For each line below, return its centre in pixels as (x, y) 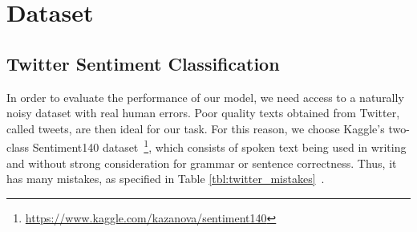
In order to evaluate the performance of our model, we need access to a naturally (205, 97)
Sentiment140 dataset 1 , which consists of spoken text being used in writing (219, 146)
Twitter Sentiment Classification (143, 63)
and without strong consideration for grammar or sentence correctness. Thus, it (202, 163)
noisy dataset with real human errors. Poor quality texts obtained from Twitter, (203, 113)
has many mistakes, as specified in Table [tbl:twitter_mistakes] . (166, 179)
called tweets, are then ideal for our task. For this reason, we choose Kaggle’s (196, 128)
